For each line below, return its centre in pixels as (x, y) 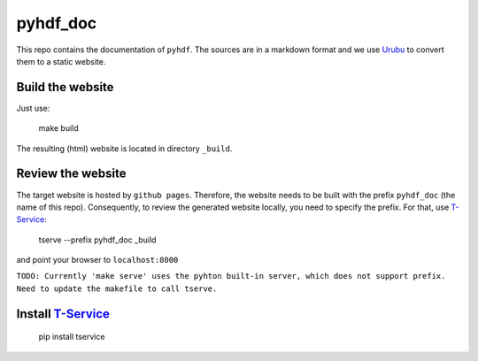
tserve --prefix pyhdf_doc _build (97, 240)
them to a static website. (61, 61)
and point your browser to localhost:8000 (97, 260)
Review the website (72, 174)
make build (58, 128)
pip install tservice (72, 337)
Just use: (33, 108)
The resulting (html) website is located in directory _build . (124, 148)
